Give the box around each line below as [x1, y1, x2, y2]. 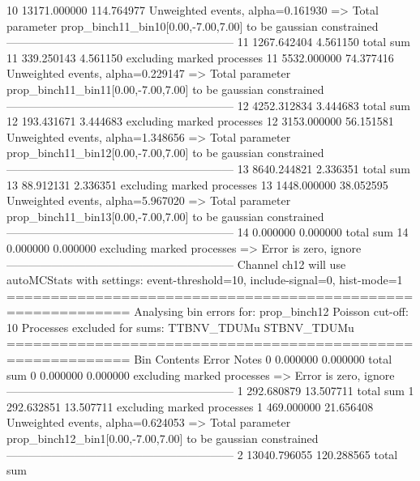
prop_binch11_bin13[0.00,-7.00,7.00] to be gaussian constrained [6, 207, 324, 224]
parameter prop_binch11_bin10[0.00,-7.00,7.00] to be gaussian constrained [6, 17, 379, 34]
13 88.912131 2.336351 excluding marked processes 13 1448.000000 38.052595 [6, 176, 388, 193]
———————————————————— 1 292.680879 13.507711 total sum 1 [6, 382, 414, 399]
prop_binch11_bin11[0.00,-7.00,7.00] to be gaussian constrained [6, 80, 324, 97]
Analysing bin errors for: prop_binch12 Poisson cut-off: [134, 303, 409, 320]
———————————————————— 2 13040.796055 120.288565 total [6, 445, 398, 462]
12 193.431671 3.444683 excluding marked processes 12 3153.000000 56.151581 [6, 113, 394, 130]
